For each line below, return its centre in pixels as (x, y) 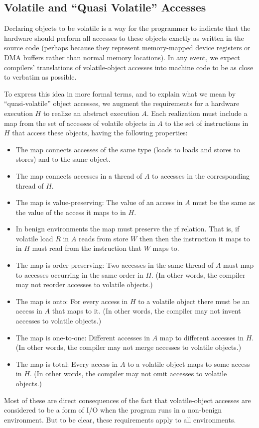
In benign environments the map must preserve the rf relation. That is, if (128, 229)
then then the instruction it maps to (194, 238)
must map (239, 265)
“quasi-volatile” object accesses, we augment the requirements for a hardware (122, 103)
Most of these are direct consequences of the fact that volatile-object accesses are (128, 400)
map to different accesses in (202, 337)
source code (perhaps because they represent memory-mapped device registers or (127, 48)
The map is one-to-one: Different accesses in (83, 337)
